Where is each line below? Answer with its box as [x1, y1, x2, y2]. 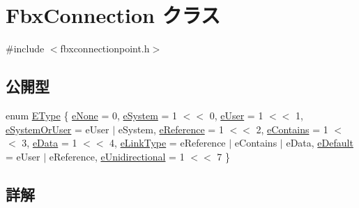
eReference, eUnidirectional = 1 [49, 149, 185, 163]
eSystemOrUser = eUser [6, 121, 109, 136]
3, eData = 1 [22, 135, 77, 150]
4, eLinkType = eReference [109, 135, 226, 150]
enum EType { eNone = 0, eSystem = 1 [6, 107, 178, 122]
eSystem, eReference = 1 [118, 121, 224, 136]
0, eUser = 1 [209, 107, 263, 122]
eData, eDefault [286, 135, 353, 150]
